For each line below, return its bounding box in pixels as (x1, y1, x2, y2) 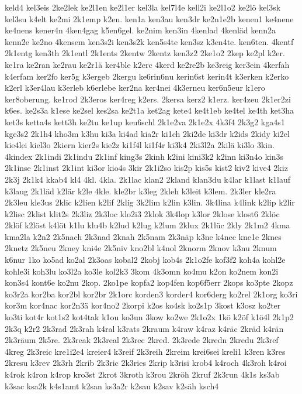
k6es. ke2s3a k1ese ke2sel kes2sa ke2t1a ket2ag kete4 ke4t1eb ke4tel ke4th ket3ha (5, 104, 294, 117)
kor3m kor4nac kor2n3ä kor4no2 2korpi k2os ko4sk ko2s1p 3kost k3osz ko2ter (5, 299, 281, 311)
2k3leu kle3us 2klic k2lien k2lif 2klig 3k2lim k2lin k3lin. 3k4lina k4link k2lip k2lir (5, 196, 295, 208)
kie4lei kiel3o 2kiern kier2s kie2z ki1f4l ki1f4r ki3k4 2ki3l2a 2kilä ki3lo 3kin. (5, 139, 275, 151)
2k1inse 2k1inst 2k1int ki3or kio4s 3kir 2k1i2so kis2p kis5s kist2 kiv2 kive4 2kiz (5, 162, 288, 174)
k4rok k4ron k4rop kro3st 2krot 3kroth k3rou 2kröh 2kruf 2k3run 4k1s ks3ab (5, 368, 280, 380)
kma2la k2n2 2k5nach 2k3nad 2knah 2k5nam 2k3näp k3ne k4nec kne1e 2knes (5, 230, 282, 242)
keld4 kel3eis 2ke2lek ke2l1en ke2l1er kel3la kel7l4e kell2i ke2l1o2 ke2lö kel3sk (5, 1, 281, 13)
